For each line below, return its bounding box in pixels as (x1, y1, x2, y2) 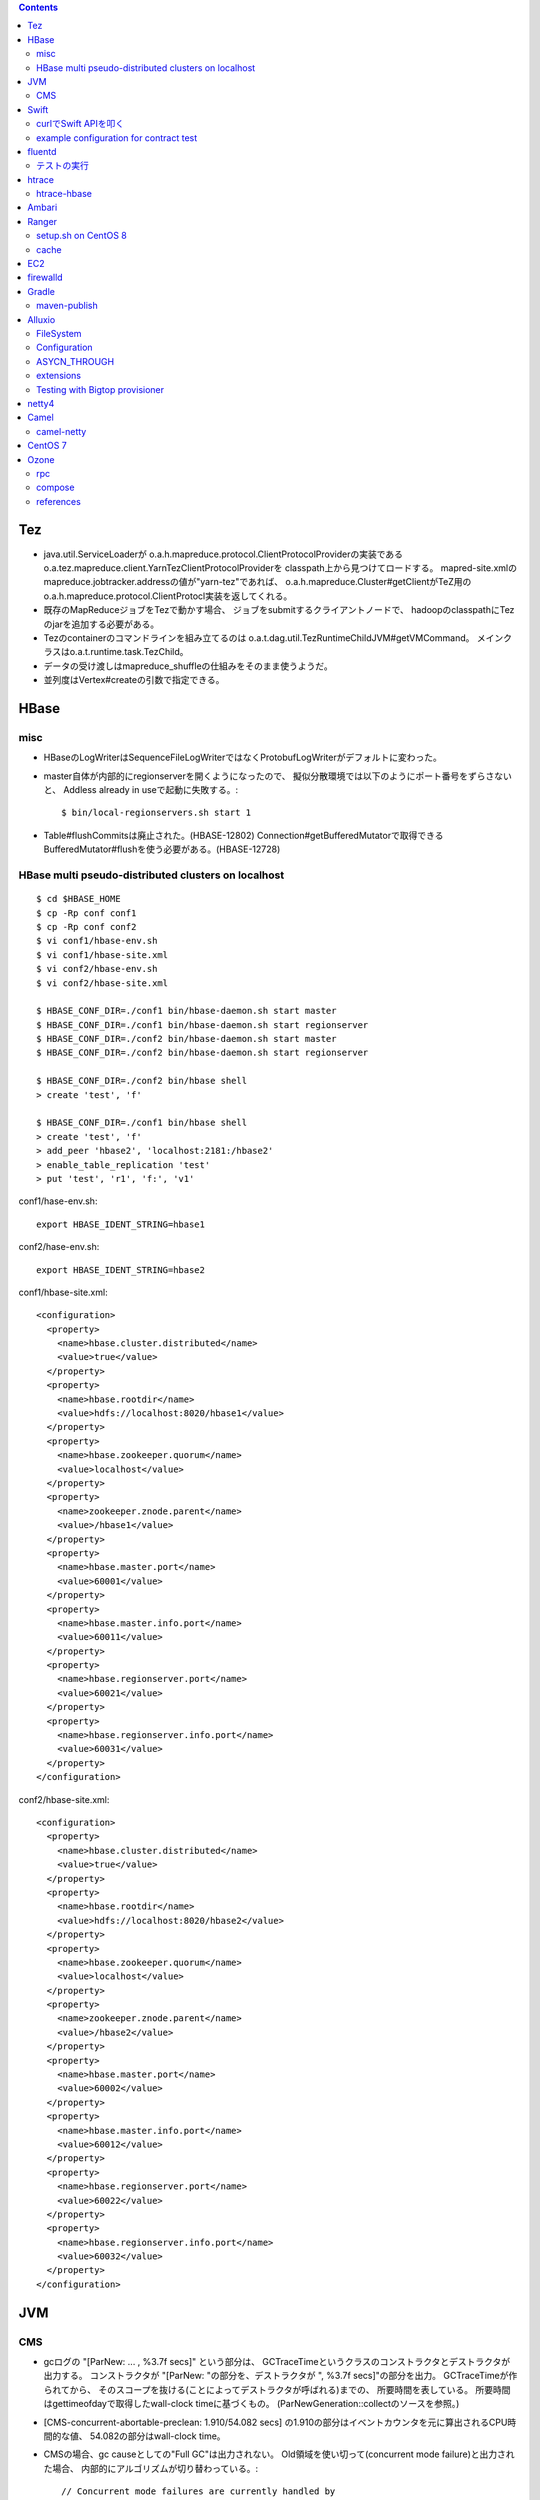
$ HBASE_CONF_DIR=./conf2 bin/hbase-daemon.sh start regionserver (36, 1047, 369, 1059)
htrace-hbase (36, 188, 92, 200)
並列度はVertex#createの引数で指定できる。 (43, 674, 225, 686)
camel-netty (36, 425, 87, 437)
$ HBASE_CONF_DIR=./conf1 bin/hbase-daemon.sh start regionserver (36, 1019, 369, 1030)
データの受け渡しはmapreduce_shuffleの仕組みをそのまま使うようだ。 (43, 660, 334, 672)
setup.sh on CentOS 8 (36, 230, 127, 242)
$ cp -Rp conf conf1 (36, 907, 137, 919)
